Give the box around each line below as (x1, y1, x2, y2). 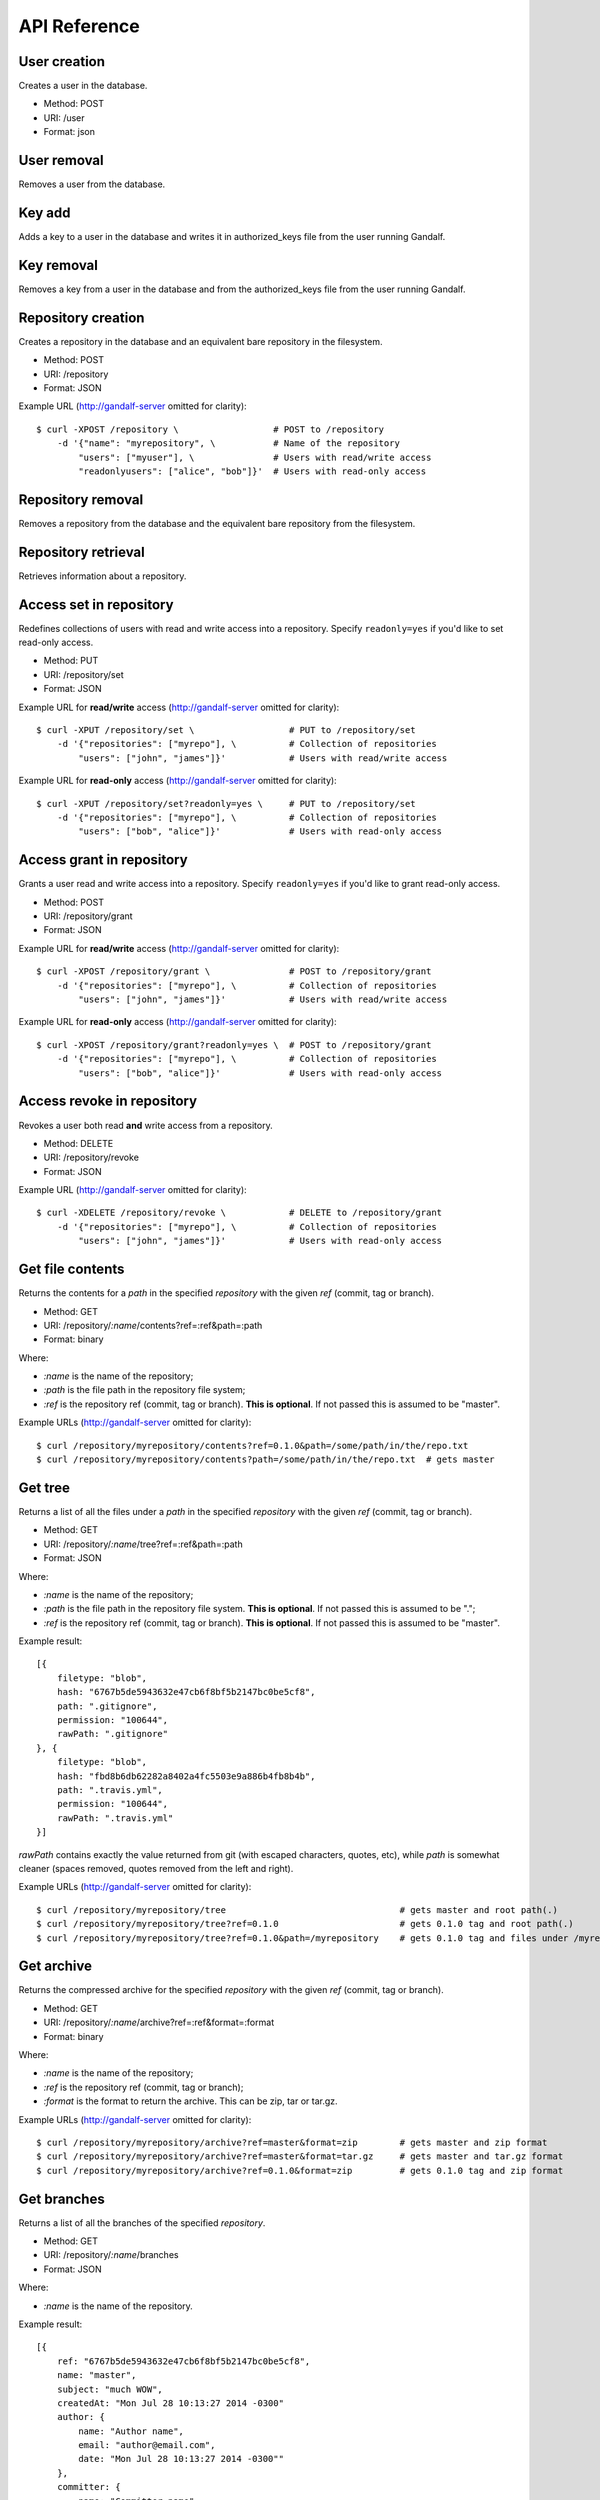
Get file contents (18, 1261, 125, 1278)
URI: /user (43, 111, 85, 124)
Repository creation (18, 309, 145, 326)
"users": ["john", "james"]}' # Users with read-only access (78, 1235, 443, 1247)
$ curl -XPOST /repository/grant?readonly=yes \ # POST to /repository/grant (36, 1039, 432, 1050)
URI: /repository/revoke (43, 1151, 140, 1164)
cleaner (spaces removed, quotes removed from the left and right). (18, 1862, 294, 1874)
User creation (18, 53, 105, 70)
